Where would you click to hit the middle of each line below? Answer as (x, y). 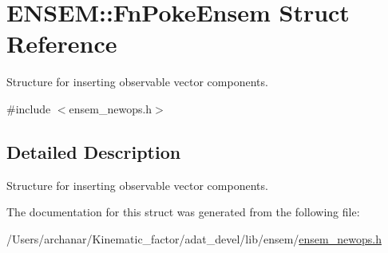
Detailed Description (94, 151)
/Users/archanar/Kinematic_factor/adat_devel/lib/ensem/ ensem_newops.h (194, 238)
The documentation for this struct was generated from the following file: (183, 212)
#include (29, 108)
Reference (62, 43)
